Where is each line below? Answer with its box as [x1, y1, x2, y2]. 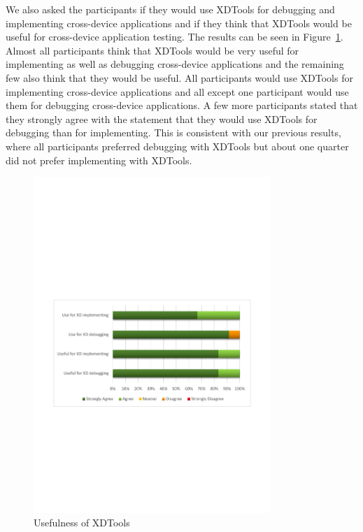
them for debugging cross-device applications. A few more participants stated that [6, 98, 358, 113]
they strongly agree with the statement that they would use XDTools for [6, 111, 318, 126]
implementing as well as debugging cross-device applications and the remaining [6, 57, 344, 71]
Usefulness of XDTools [34, 515, 130, 530]
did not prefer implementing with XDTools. [6, 152, 192, 167]
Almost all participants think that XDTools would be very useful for [6, 43, 299, 57]
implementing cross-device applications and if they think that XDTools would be [6, 15, 352, 30]
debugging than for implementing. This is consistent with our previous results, [6, 125, 341, 140]
